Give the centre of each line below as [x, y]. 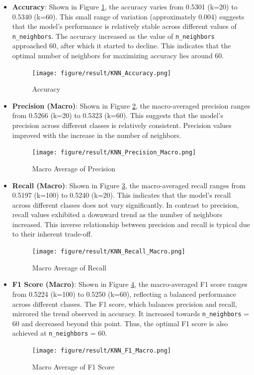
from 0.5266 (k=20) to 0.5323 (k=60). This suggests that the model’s [118, 115]
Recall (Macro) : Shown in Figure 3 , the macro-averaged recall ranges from [129, 185]
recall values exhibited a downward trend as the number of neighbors [117, 214]
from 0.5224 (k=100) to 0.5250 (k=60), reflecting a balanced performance [124, 294]
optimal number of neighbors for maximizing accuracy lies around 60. [118, 56]
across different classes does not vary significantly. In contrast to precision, [126, 204]
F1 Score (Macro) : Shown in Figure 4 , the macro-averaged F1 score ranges [130, 284]
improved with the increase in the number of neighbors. [97, 135]
